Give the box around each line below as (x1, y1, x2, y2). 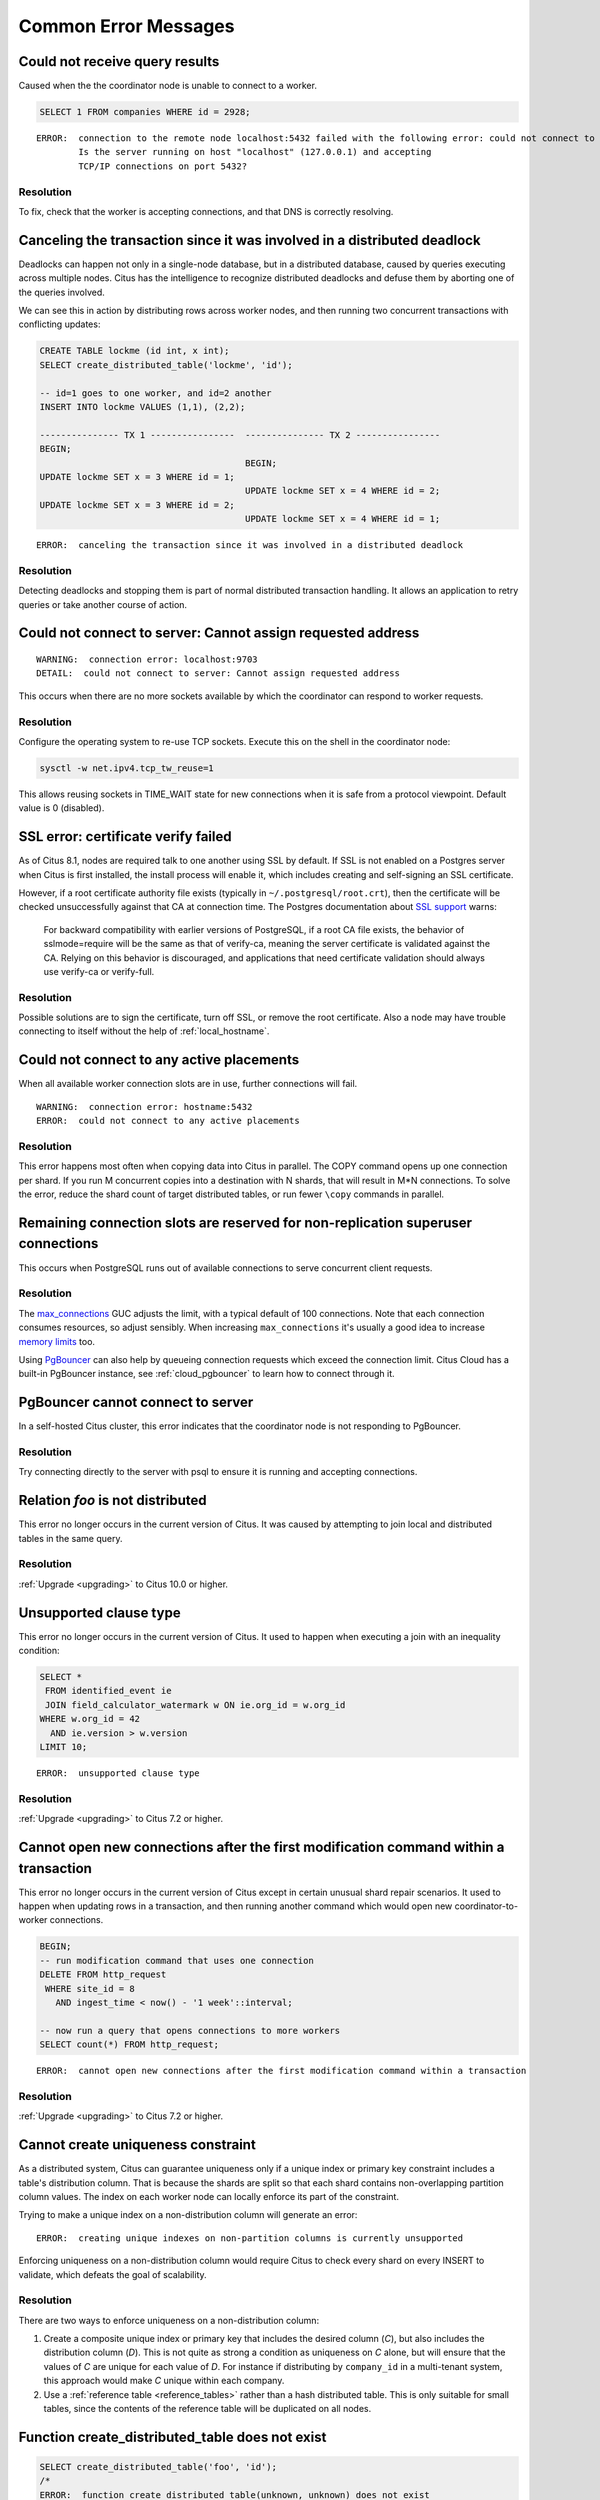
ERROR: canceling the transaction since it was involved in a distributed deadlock (36, 540, 464, 551)
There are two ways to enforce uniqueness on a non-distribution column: (18, 2314, 320, 2326)
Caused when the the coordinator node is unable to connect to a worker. (18, 80, 317, 92)
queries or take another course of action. (18, 598, 188, 610)
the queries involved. (18, 286, 105, 298)
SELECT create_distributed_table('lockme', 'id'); (39, 359, 294, 370)
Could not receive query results (18, 53, 220, 70)
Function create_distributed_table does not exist (18, 2428, 327, 2445)
